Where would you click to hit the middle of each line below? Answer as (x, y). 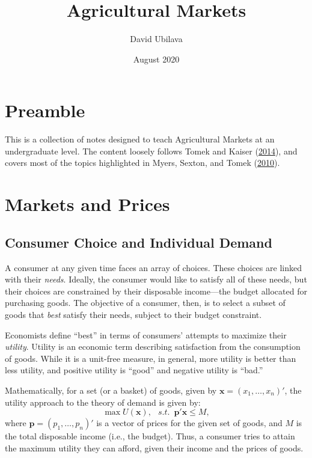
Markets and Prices (87, 204)
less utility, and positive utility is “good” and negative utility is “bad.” (134, 370)
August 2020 (156, 59)
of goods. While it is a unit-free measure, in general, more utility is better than (151, 358)
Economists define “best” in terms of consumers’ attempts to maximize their (146, 334)
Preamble (45, 110)
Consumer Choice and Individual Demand (139, 242)
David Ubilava (156, 39)
